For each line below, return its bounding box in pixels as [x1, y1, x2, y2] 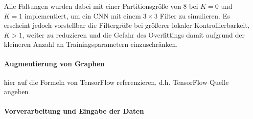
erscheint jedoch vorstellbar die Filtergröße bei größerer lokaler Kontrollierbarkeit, [4, 20, 250, 30]
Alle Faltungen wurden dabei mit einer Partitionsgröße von [4, 1, 181, 11]
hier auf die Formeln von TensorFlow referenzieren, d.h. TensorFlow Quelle [4, 77, 229, 87]
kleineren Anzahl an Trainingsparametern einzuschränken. [4, 39, 178, 49]
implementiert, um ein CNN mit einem [24, 10, 141, 20]
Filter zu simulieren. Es [160, 10, 230, 20]
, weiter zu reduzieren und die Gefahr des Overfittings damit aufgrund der [22, 29, 245, 40]
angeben [4, 86, 29, 97]
